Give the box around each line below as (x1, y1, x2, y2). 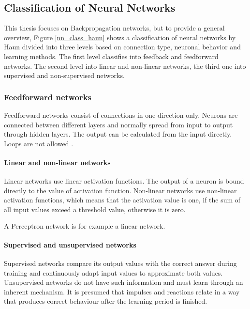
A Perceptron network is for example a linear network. (4, 220, 165, 231)
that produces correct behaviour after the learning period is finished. (4, 296, 207, 306)
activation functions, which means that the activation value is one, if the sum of (4, 195, 241, 205)
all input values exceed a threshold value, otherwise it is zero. (4, 204, 186, 214)
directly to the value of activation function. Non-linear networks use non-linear (4, 185, 237, 195)
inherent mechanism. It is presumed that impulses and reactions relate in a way (4, 286, 240, 296)
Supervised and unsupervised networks (4, 239, 136, 249)
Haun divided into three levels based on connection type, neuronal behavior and (4, 42, 241, 52)
